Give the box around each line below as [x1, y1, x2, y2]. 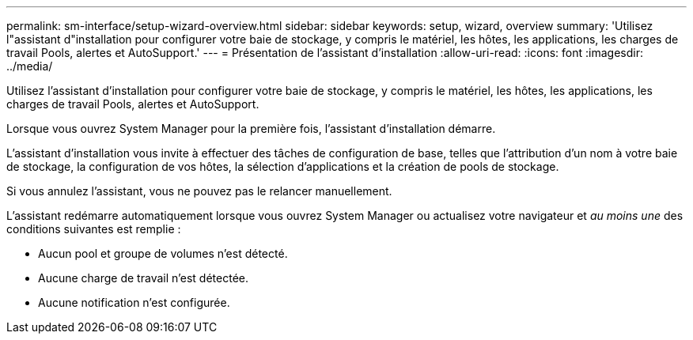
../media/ [6, 59, 53, 73]
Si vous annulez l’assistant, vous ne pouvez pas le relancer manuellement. [6, 184, 392, 198]
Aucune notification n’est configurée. [38, 296, 230, 309]
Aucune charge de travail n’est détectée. [38, 271, 248, 285]
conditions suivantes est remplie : [6, 222, 181, 236]
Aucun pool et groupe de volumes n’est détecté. [38, 247, 288, 260]
